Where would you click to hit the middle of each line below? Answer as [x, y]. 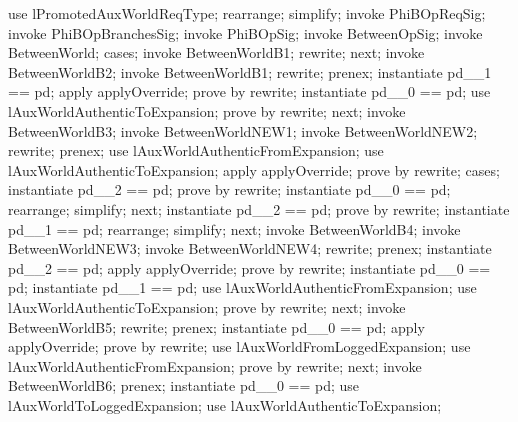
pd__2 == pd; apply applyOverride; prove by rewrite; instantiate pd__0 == [249, 267]
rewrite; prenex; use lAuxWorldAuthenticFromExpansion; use [196, 150]
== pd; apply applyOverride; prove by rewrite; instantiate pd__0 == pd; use [249, 91]
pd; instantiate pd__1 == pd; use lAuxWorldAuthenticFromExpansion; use [242, 287]
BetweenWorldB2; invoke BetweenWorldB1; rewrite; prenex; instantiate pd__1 [250, 71]
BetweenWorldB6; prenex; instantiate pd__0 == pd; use [184, 385]
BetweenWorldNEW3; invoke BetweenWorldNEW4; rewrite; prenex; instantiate [250, 248]
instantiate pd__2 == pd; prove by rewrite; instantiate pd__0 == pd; [229, 189]
